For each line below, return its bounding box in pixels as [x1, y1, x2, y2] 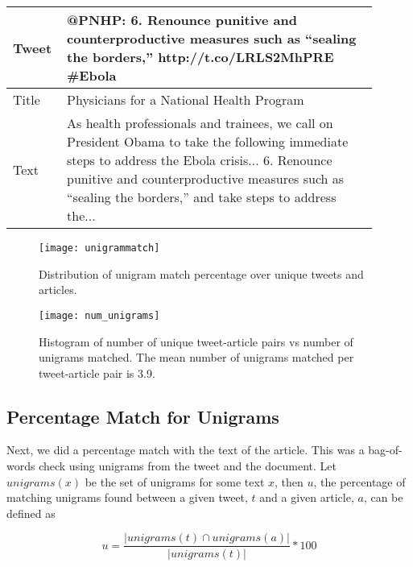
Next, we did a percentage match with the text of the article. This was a [6, 441, 365, 458]
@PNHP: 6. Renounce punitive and [67, 10, 297, 29]
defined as [6, 504, 56, 521]
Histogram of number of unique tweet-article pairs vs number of [39, 333, 353, 350]
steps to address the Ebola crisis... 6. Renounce [67, 151, 332, 169]
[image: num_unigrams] [39, 309, 160, 321]
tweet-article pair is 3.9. [39, 364, 155, 381]
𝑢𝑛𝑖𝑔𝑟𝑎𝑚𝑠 [6, 477, 56, 489]
